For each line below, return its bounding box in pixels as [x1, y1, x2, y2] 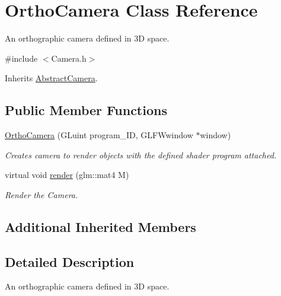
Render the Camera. [5, 188, 78, 200]
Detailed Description [5, 252, 135, 270]
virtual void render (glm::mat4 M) [5, 168, 129, 181]
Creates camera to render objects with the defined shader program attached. [5, 148, 277, 161]
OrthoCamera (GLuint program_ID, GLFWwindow [5, 129, 193, 141]
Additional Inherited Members [5, 217, 196, 235]
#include [5, 52, 38, 64]
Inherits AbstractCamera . [5, 72, 98, 84]
